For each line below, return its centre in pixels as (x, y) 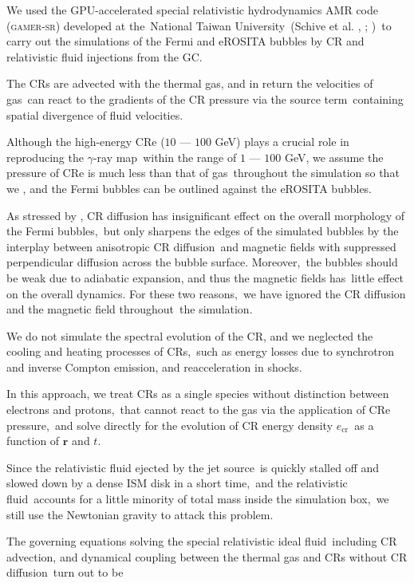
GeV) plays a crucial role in (282, 142)
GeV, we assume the (334, 157)
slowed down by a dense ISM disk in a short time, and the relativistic (177, 483)
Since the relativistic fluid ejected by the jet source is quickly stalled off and (193, 467)
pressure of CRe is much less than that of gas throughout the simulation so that (203, 173)
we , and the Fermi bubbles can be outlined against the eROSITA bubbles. (189, 188)
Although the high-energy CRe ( (86, 142)
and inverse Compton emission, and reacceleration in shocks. (154, 366)
